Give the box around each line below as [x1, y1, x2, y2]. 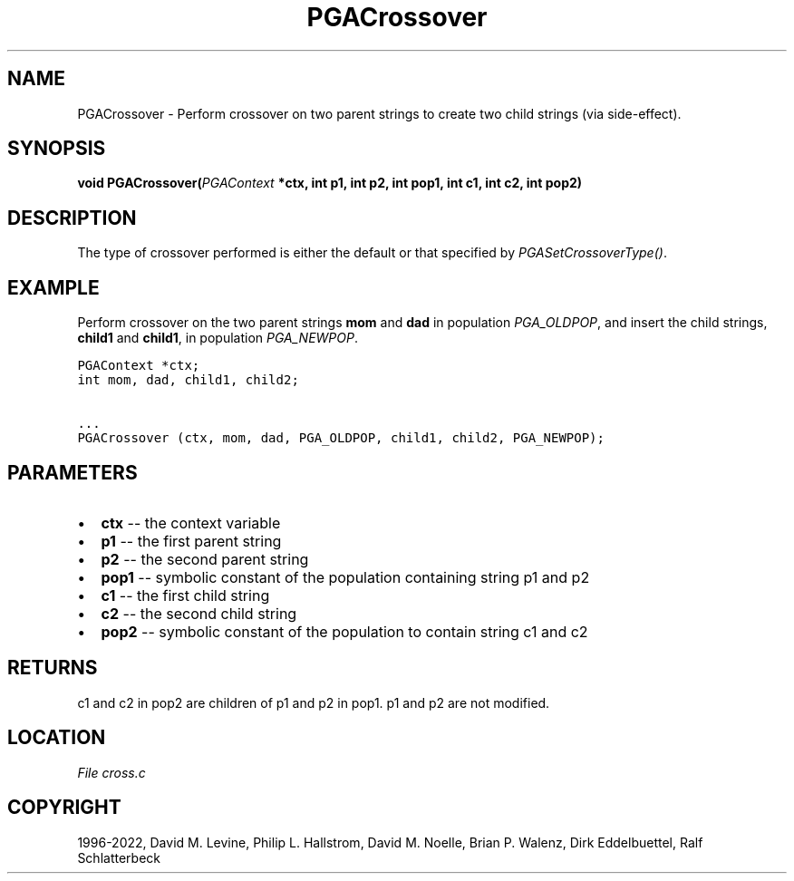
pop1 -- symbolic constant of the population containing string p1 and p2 [101, 567, 590, 586]
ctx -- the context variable [101, 513, 281, 532]
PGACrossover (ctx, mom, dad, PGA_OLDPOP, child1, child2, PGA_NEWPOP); [77, 431, 605, 446]
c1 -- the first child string [101, 586, 270, 605]
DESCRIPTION [7, 206, 137, 229]
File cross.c [77, 764, 146, 780]
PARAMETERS [7, 460, 138, 484]
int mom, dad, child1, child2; [77, 373, 299, 388]
